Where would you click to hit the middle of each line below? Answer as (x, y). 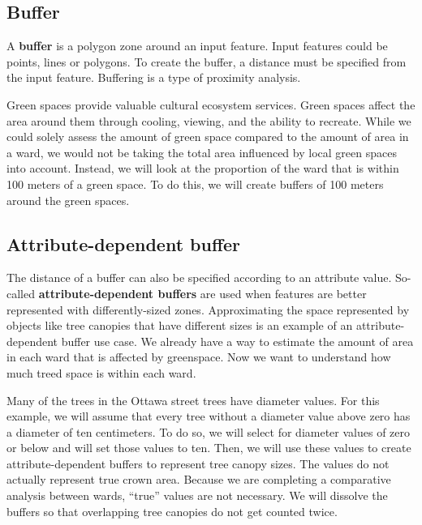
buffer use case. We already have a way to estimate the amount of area (237, 341)
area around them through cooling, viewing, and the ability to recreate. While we (209, 120)
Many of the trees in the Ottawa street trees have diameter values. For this (193, 400)
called (21, 293)
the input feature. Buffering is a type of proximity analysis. (154, 77)
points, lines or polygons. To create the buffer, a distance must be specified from (207, 61)
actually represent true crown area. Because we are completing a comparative (199, 479)
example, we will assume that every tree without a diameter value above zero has (209, 416)
